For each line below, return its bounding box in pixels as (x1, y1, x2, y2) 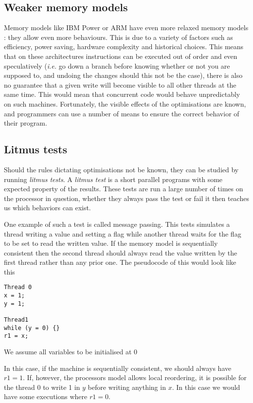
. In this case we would (172, 382, 240, 392)
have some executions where (4, 391, 88, 402)
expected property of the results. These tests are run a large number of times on (4, 183, 243, 194)
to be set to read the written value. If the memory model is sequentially (4, 238, 218, 248)
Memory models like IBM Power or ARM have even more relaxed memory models (4, 22, 249, 33)
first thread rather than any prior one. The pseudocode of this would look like (4, 257, 236, 267)
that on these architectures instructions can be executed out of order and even (4, 51, 237, 61)
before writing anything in (88, 382, 166, 392)
